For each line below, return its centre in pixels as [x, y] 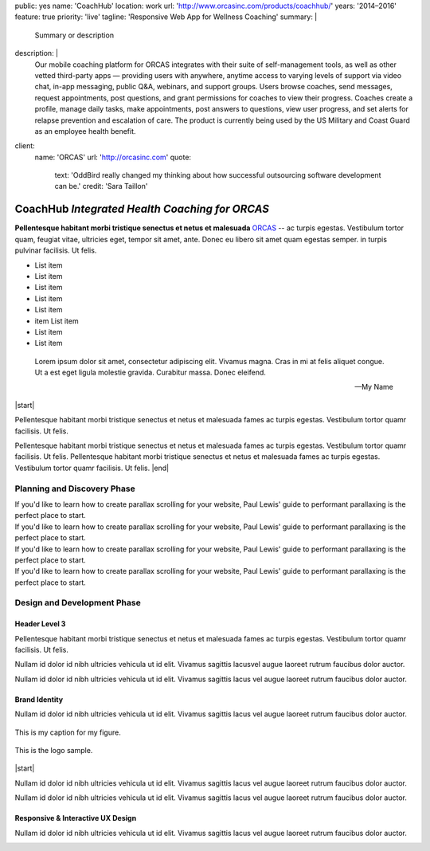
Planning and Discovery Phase [75, 488]
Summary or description [74, 35]
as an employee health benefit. [85, 131]
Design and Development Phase [78, 603]
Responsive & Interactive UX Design [76, 818]
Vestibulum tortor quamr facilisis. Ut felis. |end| [92, 468]
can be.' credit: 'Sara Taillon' [101, 186]
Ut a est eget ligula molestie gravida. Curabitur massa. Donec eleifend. [150, 373]
